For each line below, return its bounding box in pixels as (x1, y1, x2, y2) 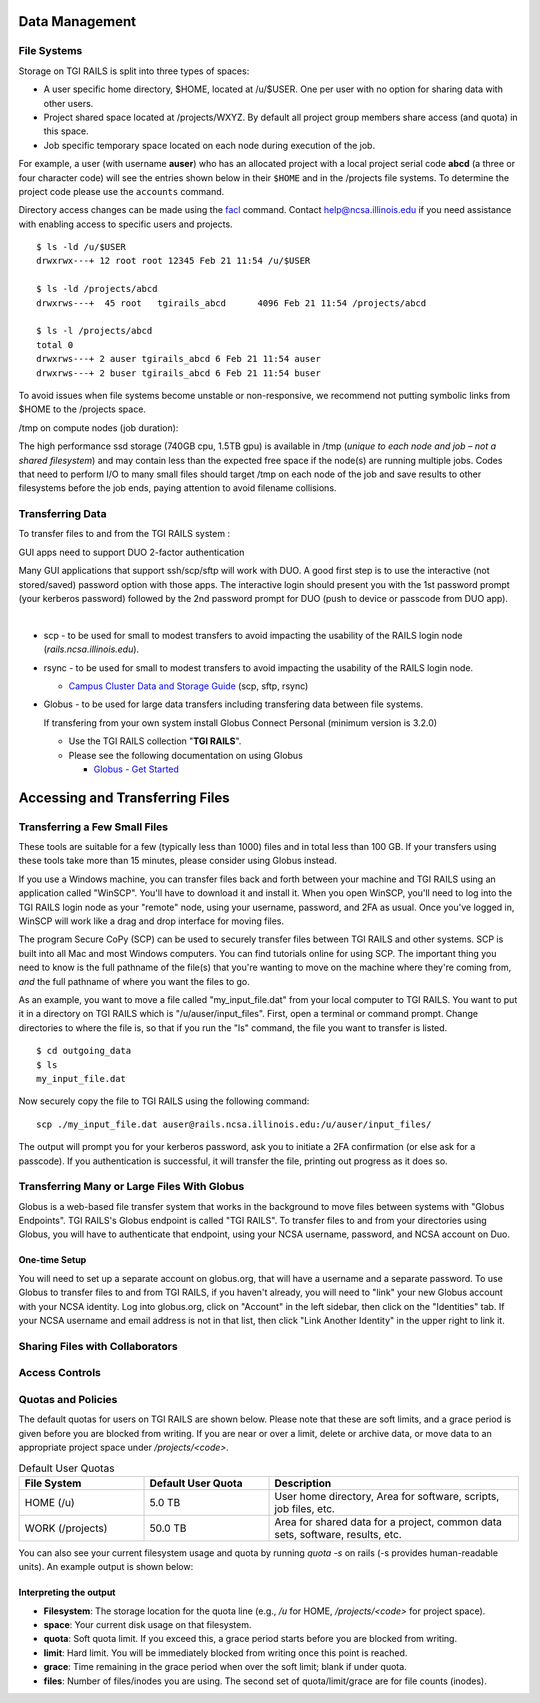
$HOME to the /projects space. (18, 403, 147, 415)
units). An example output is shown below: (18, 1561, 194, 1573)
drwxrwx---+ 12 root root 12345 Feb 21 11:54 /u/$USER (36, 255, 311, 267)
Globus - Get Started (93, 763, 180, 775)
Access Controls (18, 1366, 102, 1380)
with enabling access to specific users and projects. (18, 218, 234, 230)
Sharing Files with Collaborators (18, 1339, 179, 1353)
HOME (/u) (24, 1495, 75, 1509)
